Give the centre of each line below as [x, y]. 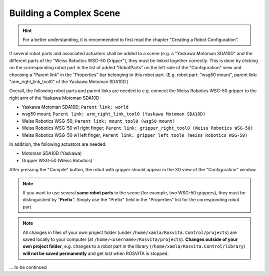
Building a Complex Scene [65, 13]
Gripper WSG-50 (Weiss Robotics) [57, 160]
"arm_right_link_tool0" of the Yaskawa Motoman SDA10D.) [69, 81]
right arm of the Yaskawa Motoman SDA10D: [55, 98]
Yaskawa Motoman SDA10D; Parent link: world [75, 107]
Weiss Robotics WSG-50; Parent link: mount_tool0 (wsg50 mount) [98, 121]
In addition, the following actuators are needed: [58, 144]
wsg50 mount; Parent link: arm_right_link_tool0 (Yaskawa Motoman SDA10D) [114, 114]
